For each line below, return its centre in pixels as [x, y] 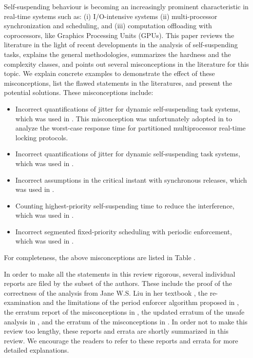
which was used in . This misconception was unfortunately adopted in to [124, 118]
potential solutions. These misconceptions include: [79, 92]
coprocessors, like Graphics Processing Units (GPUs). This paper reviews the [119, 35]
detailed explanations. [37, 350]
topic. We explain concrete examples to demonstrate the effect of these [109, 73]
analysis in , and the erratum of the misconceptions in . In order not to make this [126, 321]
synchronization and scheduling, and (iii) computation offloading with [108, 26]
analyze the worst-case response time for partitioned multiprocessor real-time [130, 128]
